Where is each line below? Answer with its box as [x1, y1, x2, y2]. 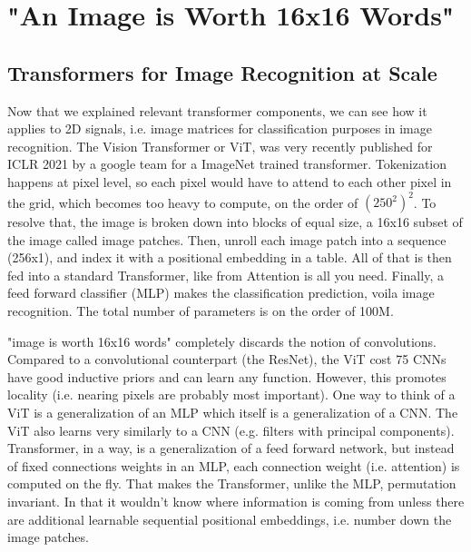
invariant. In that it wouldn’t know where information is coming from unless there [7, 491, 465, 510]
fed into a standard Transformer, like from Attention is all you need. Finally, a [7, 265, 444, 284]
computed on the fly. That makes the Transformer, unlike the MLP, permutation [7, 474, 456, 493]
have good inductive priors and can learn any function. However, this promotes [7, 367, 446, 386]
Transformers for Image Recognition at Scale [7, 58, 437, 86]
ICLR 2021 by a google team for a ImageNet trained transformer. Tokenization [7, 154, 447, 173]
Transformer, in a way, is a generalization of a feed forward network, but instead [7, 439, 455, 458]
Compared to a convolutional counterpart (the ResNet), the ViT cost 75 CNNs [7, 350, 446, 369]
